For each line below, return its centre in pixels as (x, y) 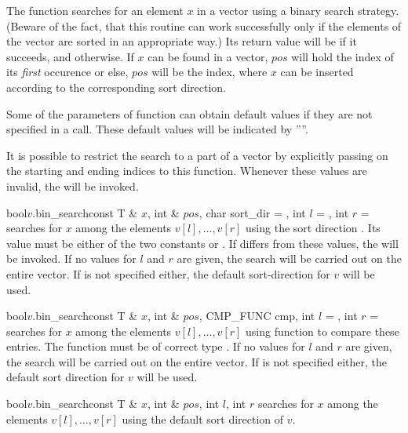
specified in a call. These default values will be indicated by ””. (157, 129)
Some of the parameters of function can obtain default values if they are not (189, 113)
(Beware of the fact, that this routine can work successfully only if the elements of (204, 25)
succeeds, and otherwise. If (70, 56)
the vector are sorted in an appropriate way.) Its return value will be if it (182, 41)
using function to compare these (322, 331)
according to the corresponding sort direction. (116, 87)
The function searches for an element (95, 10)
